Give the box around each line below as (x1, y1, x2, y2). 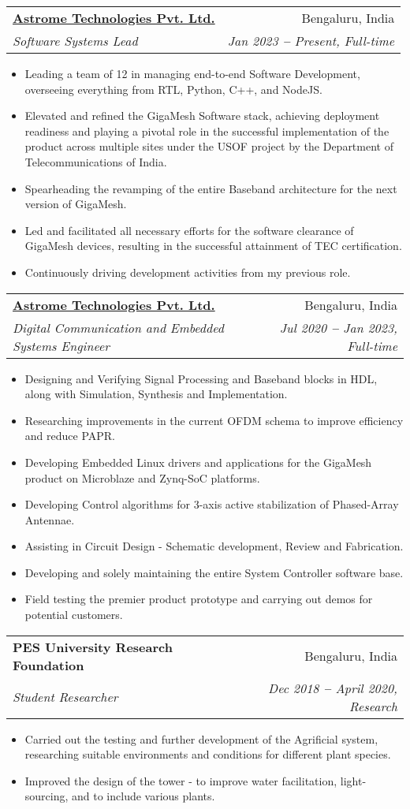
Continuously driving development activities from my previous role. (24, 263, 351, 280)
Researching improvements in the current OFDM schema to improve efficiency (24, 412, 404, 428)
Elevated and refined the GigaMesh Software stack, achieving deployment (24, 107, 380, 124)
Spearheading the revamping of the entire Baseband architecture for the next (24, 180, 397, 196)
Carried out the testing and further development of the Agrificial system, (24, 730, 378, 747)
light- (340, 772, 367, 788)
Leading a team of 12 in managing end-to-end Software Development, (24, 65, 360, 81)
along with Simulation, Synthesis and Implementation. (24, 386, 288, 402)
